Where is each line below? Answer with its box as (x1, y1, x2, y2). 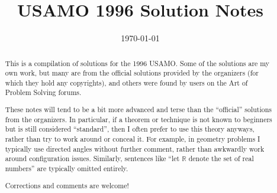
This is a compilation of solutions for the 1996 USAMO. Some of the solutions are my (5, 58, 270, 68)
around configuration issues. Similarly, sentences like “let (5, 153, 180, 163)
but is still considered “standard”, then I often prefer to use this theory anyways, (5, 124, 255, 134)
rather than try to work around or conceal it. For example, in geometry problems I (5, 134, 260, 143)
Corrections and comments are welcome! (5, 180, 129, 190)
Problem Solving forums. (5, 87, 82, 97)
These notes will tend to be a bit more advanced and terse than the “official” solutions (5, 104, 272, 115)
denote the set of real (188, 153, 254, 163)
